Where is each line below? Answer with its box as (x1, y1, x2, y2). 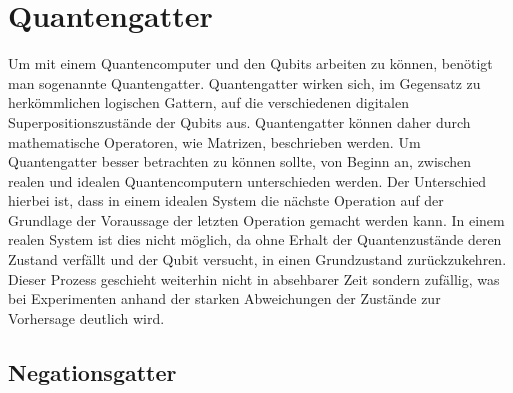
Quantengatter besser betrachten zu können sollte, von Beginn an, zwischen (8, 151, 471, 172)
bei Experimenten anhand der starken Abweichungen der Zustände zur (8, 288, 441, 309)
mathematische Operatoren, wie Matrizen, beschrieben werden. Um (8, 131, 421, 152)
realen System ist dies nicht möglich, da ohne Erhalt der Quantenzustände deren (8, 229, 502, 250)
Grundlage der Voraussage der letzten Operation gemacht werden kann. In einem (8, 209, 505, 230)
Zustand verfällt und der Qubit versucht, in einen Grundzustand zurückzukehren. (8, 249, 507, 270)
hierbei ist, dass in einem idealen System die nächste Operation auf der (8, 190, 444, 211)
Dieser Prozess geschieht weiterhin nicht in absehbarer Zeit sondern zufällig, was (8, 268, 500, 289)
